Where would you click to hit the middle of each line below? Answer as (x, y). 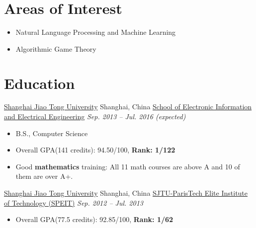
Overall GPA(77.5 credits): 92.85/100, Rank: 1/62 (94, 219)
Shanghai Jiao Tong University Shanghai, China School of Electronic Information (128, 107)
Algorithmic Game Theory (56, 48)
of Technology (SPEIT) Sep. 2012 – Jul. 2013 (74, 202)
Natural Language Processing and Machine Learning (96, 32)
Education (40, 83)
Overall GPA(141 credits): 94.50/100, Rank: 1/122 (95, 150)
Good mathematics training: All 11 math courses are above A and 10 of (128, 166)
